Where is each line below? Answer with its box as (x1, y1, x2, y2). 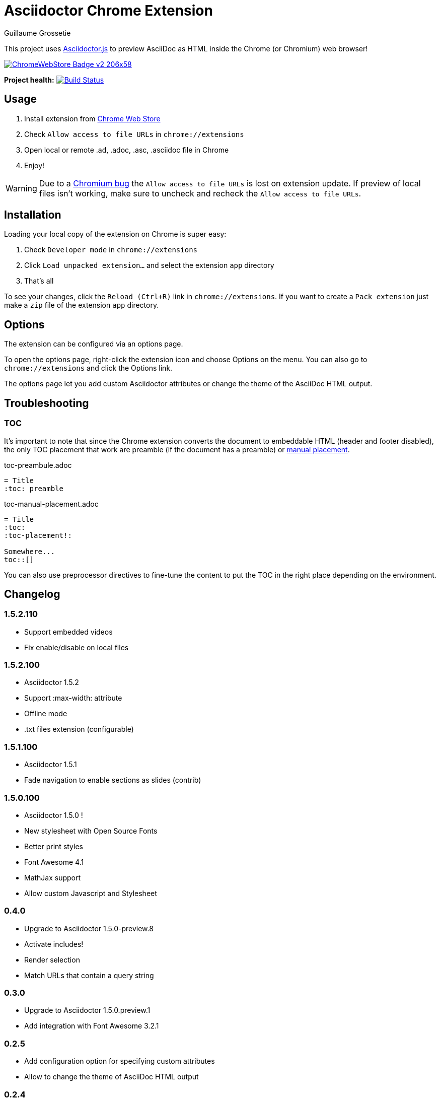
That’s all (24, 277, 54, 286)
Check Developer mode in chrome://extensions (24, 245, 198, 254)
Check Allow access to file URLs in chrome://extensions (24, 129, 244, 139)
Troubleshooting (4, 396, 89, 409)
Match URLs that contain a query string (24, 971, 154, 980)
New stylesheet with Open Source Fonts (24, 826, 158, 835)
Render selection (24, 955, 80, 964)
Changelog (4, 587, 60, 600)
